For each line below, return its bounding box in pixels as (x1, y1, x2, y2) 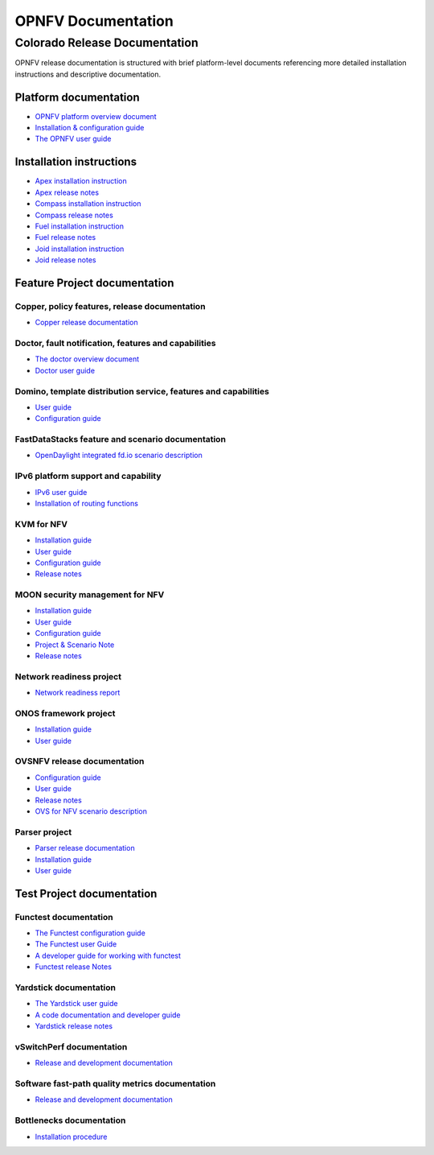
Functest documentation (14, 911, 113, 922)
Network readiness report (35, 688, 121, 698)
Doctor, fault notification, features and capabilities (14, 338, 216, 349)
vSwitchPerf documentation (14, 1041, 128, 1052)
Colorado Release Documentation (14, 35, 199, 50)
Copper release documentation (35, 318, 138, 328)
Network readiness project (14, 670, 122, 682)
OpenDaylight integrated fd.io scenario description (35, 451, 203, 460)
